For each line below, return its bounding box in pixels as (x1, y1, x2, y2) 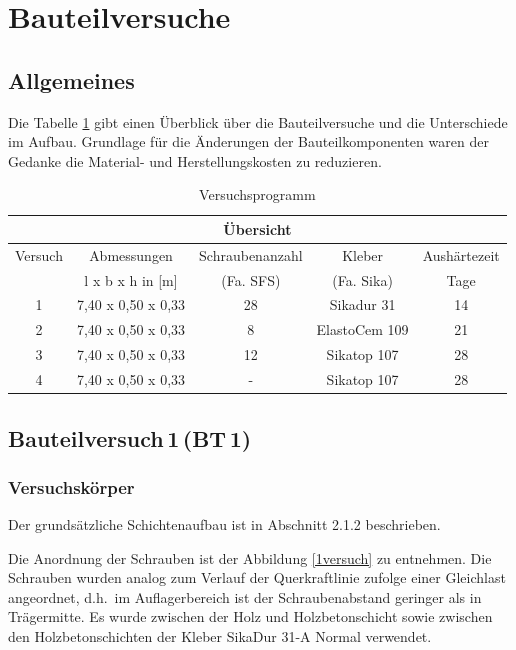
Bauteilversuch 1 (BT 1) (8, 422, 252, 453)
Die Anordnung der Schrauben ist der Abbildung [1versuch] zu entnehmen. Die (8, 547, 492, 568)
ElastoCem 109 (316, 319, 409, 340)
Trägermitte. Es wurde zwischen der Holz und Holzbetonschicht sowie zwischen (8, 606, 493, 627)
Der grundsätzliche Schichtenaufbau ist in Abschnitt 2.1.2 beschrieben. (8, 514, 441, 535)
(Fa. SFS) (221, 269, 281, 290)
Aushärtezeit (422, 244, 500, 265)
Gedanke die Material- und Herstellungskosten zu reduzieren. (8, 150, 382, 171)
